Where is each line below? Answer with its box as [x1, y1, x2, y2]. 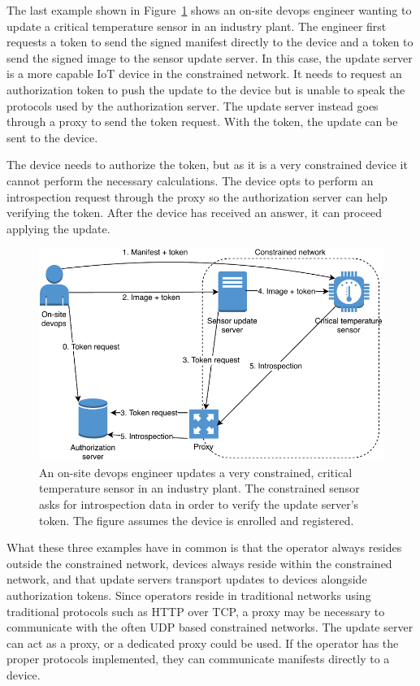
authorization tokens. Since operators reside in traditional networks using [6, 586, 371, 603]
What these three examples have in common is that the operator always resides [6, 539, 402, 556]
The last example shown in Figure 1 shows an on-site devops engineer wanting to [6, 2, 412, 18]
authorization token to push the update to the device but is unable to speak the [6, 80, 405, 98]
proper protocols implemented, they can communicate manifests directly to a [6, 650, 390, 667]
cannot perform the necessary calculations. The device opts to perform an [6, 171, 374, 189]
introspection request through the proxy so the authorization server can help [6, 188, 388, 205]
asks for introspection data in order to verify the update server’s [39, 495, 359, 512]
